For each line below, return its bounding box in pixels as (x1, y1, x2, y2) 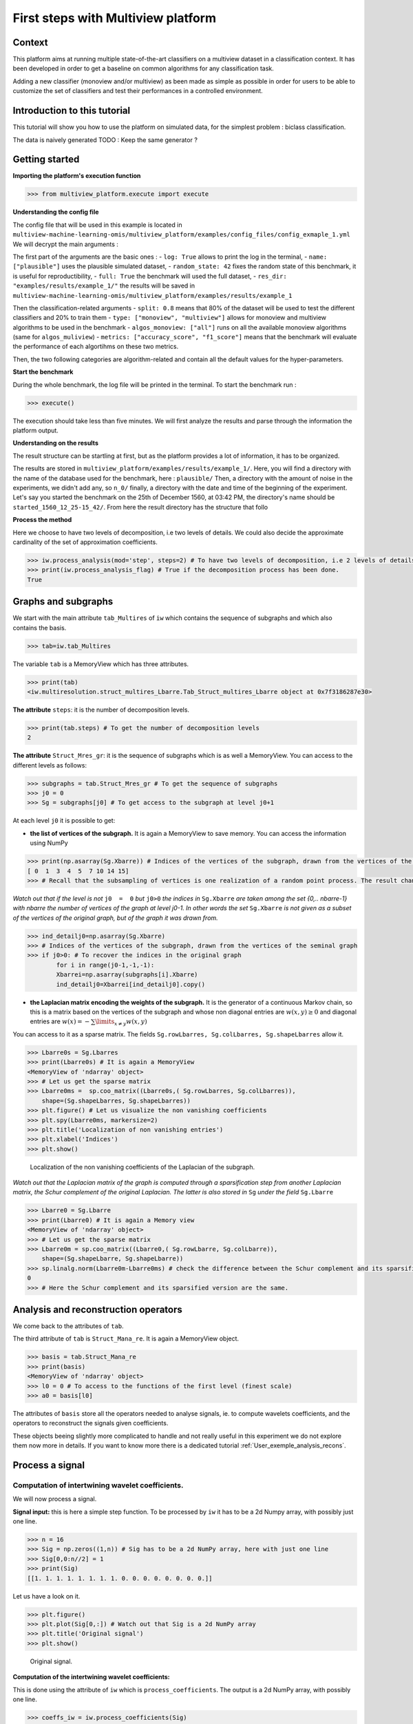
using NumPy (30, 839, 68, 848)
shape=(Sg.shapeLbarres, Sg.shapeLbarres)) (41, 1096, 191, 1105)
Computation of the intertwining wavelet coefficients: (12, 1673, 170, 1681)
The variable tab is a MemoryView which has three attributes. (12, 659, 189, 668)
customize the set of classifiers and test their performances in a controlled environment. (12, 87, 263, 95)
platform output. (12, 426, 59, 434)
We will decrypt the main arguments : (12, 240, 118, 248)
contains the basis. (12, 623, 67, 632)
